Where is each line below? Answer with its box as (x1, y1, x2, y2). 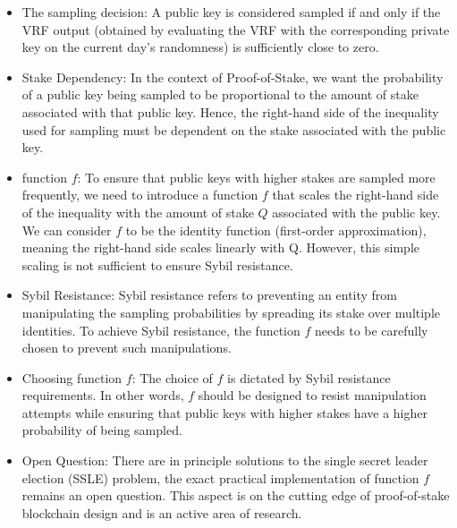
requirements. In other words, (21, 386, 184, 405)
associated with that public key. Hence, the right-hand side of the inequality (21, 102, 439, 121)
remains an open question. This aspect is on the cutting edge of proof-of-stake (21, 486, 450, 505)
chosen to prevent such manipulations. (21, 338, 232, 357)
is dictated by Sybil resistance (227, 368, 391, 387)
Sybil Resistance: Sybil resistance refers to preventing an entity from (21, 285, 398, 304)
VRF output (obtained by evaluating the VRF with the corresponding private (21, 20, 450, 38)
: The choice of (131, 368, 213, 387)
